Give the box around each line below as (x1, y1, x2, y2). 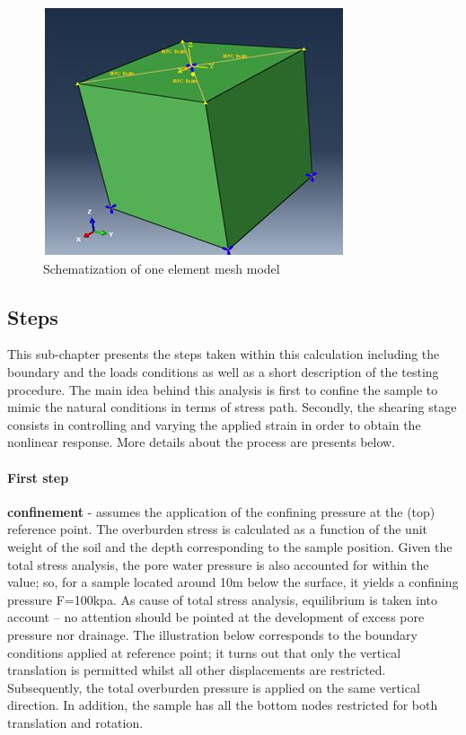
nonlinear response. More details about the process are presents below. (7, 433, 396, 451)
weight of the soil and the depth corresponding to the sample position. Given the (7, 537, 453, 556)
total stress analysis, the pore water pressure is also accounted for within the (7, 555, 429, 573)
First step (7, 468, 69, 486)
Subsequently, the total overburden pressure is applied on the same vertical (7, 678, 420, 696)
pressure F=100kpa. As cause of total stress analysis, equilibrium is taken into (7, 590, 438, 608)
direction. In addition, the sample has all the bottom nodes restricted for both (7, 696, 438, 714)
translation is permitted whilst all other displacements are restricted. (7, 661, 386, 679)
